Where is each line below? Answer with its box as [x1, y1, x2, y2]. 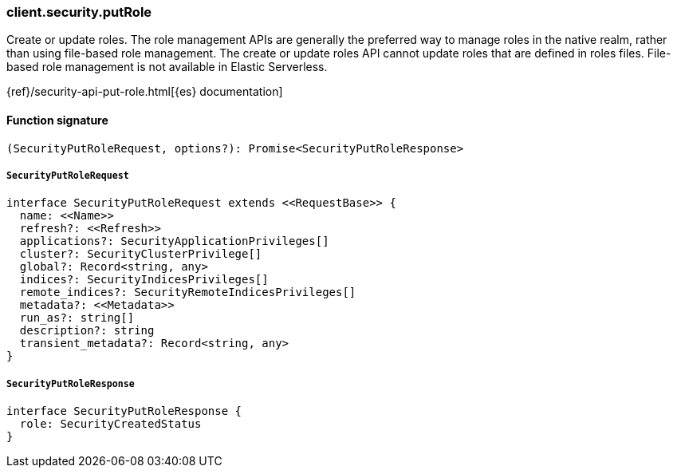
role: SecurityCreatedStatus [19, 417, 202, 431]
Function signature [6, 113, 108, 127]
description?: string [19, 324, 155, 338]
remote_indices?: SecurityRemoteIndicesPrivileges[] [19, 286, 356, 299]
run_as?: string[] [19, 311, 135, 325]
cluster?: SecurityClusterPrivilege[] [19, 247, 262, 261]
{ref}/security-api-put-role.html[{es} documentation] [6, 85, 283, 99]
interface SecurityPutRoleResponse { [6, 405, 242, 418]
